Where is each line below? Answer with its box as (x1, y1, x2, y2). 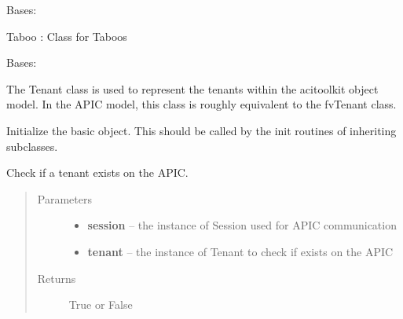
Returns (37, 269, 76, 286)
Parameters (37, 190, 92, 207)
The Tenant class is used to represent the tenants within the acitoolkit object (6, 80, 379, 97)
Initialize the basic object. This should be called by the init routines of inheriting (6, 122, 397, 138)
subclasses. (6, 137, 58, 154)
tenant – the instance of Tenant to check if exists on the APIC (87, 243, 394, 259)
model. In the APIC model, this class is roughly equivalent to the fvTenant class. (6, 96, 397, 112)
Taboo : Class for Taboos (6, 27, 127, 44)
